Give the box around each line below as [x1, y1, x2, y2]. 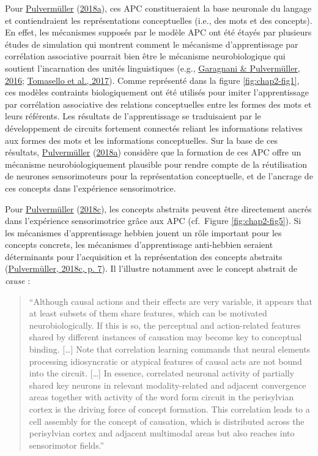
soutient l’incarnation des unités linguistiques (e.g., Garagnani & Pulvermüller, [5, 61, 300, 74]
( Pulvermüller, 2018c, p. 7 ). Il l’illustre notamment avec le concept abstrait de [5, 262, 298, 275]
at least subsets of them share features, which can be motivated [29, 307, 267, 320]
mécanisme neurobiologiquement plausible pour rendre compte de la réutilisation [5, 157, 307, 170]
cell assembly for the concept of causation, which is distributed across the [29, 414, 305, 427]
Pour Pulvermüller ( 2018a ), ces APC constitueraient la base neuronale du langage [5, 2, 312, 14]
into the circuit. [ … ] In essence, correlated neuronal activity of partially [29, 367, 295, 379]
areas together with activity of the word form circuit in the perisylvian [29, 391, 294, 403]
